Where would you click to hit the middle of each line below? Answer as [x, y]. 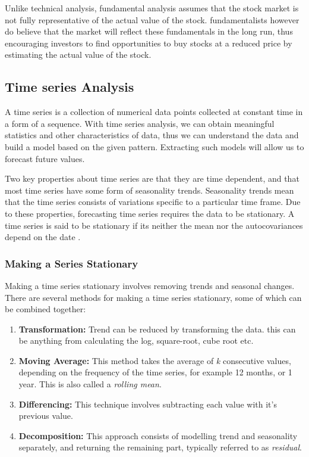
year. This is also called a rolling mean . [90, 384]
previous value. [46, 416]
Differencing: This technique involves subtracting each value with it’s [148, 404]
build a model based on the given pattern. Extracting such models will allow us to [154, 146]
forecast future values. [45, 158]
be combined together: [45, 309]
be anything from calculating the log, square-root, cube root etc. [136, 341]
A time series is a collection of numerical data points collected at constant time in [154, 112]
